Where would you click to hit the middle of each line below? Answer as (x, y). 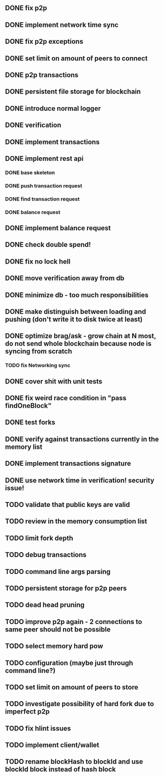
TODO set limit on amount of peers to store (72, 687)
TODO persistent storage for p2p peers (66, 588)
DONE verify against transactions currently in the (82, 439)
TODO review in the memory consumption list (76, 522)
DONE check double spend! (48, 245)
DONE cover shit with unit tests (54, 381)
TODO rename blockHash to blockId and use (74, 762)
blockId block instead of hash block (61, 769)
